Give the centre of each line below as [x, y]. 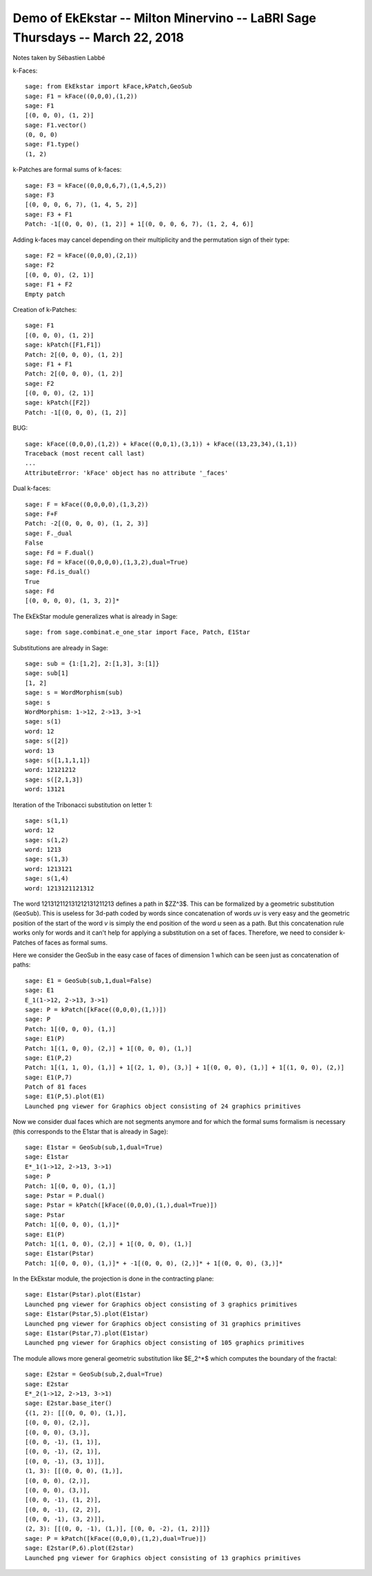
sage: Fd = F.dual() [60, 553]
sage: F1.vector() [56, 125]
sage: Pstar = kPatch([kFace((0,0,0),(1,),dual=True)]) [121, 1205]
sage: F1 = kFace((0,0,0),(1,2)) [81, 96]
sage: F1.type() [52, 144]
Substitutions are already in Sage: [61, 648]
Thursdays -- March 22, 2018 [98, 37]
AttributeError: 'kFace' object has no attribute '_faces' [127, 473]
